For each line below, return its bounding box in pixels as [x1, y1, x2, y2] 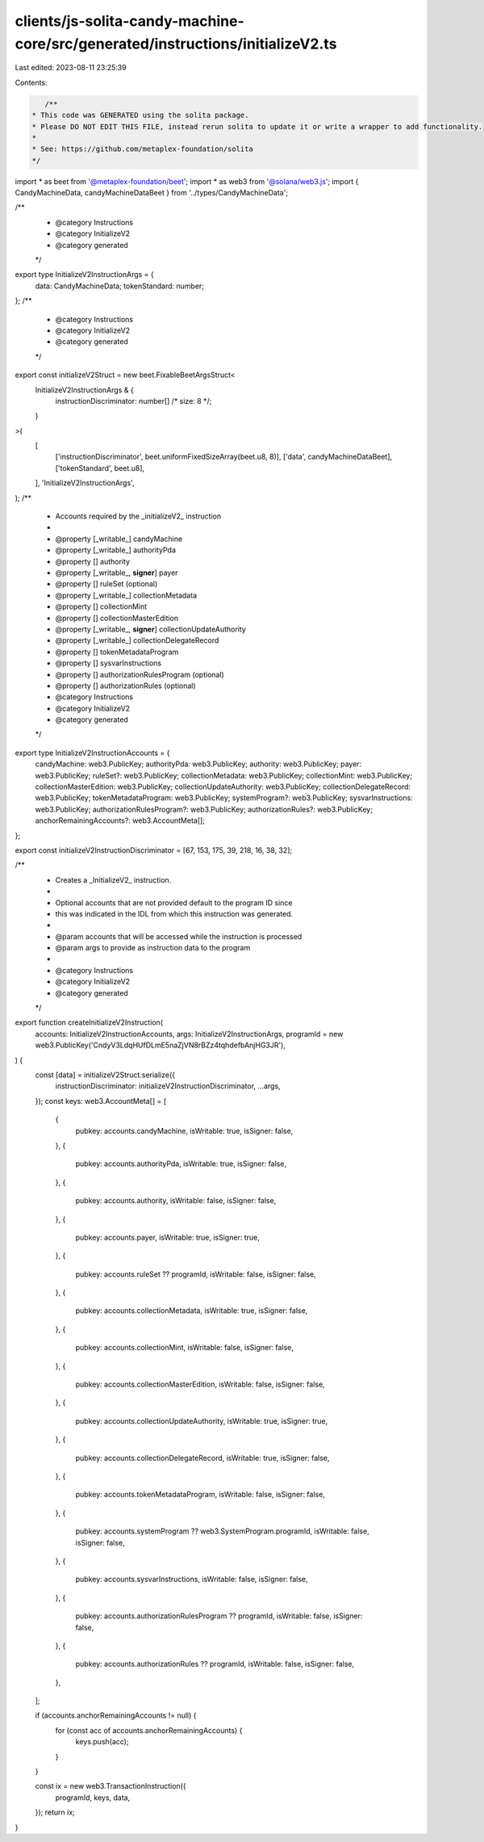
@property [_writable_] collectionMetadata [55, 590, 198, 600]
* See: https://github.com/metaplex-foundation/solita [31, 145, 253, 153]
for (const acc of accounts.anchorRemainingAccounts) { [55, 1725, 243, 1735]
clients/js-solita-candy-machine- [15, 12, 245, 30]
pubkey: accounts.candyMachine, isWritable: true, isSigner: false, [75, 1126, 294, 1135]
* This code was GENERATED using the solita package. [31, 111, 249, 120]
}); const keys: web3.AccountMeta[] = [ [35, 1096, 167, 1106]
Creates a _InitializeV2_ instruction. [55, 875, 172, 884]
